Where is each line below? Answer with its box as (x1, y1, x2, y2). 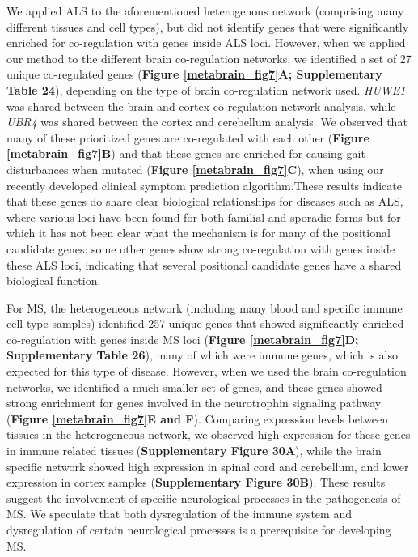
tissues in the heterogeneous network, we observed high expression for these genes (6, 426, 411, 443)
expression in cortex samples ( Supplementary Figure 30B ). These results (6, 474, 386, 491)
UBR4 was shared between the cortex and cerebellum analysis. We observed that (6, 113, 407, 130)
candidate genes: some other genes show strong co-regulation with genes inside (6, 240, 395, 257)
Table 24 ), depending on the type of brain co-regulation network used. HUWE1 (6, 81, 406, 98)
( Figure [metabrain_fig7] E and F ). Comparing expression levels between (6, 410, 389, 427)
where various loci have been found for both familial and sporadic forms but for (6, 208, 401, 225)
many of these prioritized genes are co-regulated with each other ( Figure (6, 129, 369, 146)
